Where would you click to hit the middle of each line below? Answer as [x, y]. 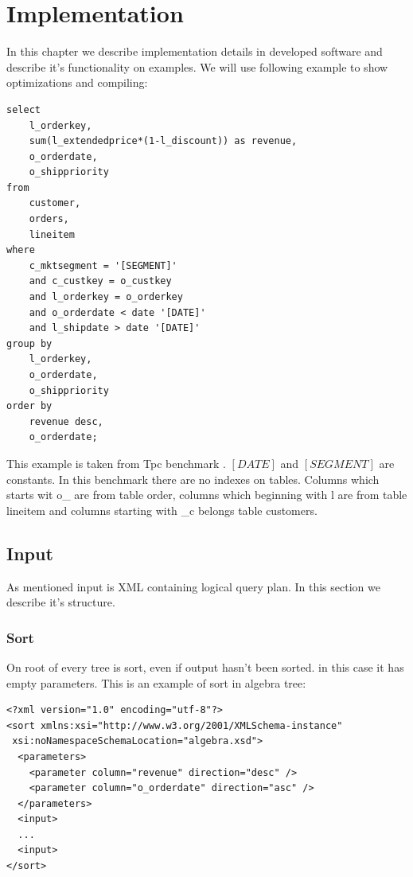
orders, [49, 219]
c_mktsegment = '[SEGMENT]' [103, 265]
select [23, 109]
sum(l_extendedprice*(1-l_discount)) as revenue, [163, 141]
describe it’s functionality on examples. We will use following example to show [197, 66]
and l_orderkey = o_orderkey [106, 297]
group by [29, 343]
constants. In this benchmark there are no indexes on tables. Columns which [193, 479]
